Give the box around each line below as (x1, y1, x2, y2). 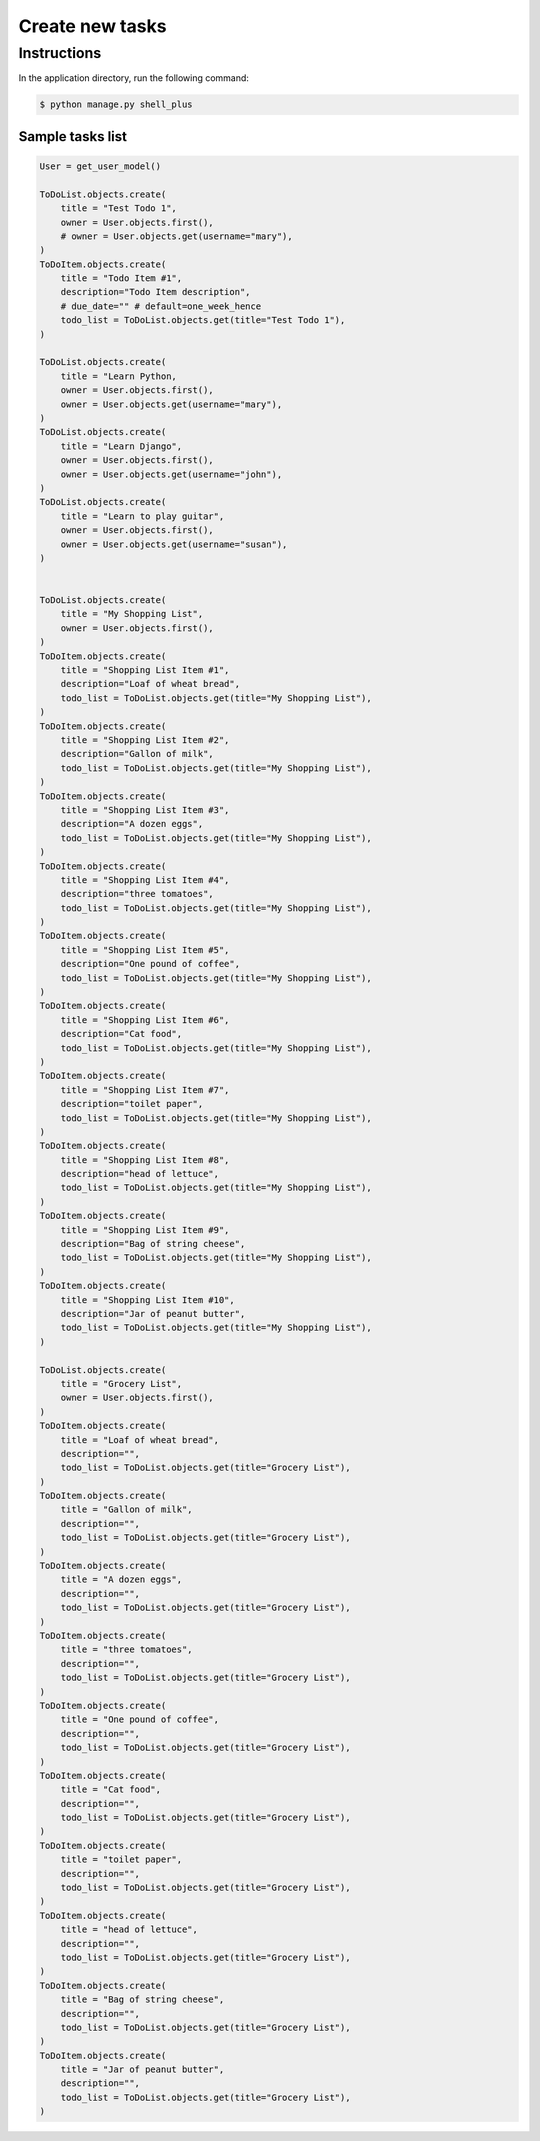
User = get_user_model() (39, 160, 162, 172)
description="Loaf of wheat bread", (60, 678, 240, 690)
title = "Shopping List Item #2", (60, 734, 230, 745)
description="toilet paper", (60, 1098, 204, 1110)
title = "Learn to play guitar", (60, 510, 225, 522)
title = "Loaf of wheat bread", (60, 1434, 220, 1445)
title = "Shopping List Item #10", (60, 1294, 235, 1305)
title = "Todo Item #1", (60, 273, 183, 284)
